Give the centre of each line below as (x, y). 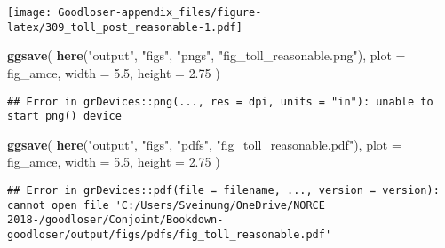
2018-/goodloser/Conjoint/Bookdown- (115, 220)
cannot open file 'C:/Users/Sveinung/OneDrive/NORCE (166, 205)
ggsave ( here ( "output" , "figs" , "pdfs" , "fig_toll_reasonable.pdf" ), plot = (204, 144)
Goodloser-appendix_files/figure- (160, 12)
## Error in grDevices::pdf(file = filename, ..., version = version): (223, 190)
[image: (30, 12)
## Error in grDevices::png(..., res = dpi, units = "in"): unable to (220, 101)
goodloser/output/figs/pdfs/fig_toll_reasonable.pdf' (170, 234)
